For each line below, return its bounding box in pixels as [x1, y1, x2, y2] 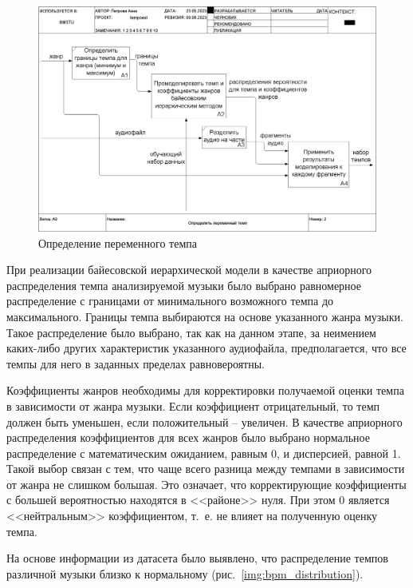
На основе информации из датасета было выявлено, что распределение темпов [6, 550, 388, 566]
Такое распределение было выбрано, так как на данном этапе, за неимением [6, 324, 376, 340]
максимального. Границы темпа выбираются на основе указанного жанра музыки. [6, 308, 403, 324]
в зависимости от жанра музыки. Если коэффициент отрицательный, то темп [6, 397, 380, 414]
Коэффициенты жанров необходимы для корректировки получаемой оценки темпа [6, 382, 404, 399]
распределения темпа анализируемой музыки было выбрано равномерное [6, 276, 361, 293]
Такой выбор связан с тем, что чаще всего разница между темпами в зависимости [6, 460, 405, 477]
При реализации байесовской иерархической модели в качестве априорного [6, 261, 372, 278]
